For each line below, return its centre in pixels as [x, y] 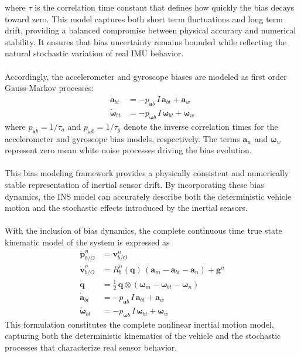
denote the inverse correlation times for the [201, 126]
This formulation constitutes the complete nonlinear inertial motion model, [139, 324]
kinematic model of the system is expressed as [87, 242]
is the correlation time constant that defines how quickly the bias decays [165, 7]
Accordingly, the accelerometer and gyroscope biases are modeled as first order [146, 76]
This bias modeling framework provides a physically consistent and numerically [147, 173]
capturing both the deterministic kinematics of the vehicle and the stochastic [143, 336]
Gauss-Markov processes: [49, 88]
